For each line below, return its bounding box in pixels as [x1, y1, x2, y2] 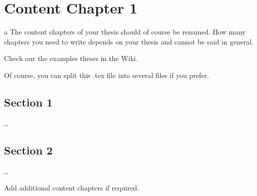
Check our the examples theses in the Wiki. [4, 53, 138, 63]
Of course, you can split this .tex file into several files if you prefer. [4, 69, 209, 80]
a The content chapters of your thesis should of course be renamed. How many [4, 26, 246, 37]
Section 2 [4, 142, 53, 157]
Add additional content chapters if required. [4, 182, 139, 193]
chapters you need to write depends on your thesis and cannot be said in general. [4, 36, 254, 46]
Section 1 [4, 94, 53, 109]
